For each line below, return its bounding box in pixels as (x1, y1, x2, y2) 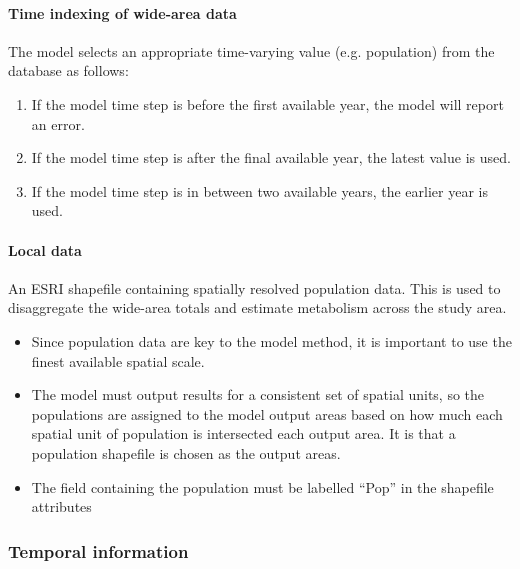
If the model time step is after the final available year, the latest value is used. (31, 147, 511, 168)
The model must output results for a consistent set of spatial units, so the (31, 384, 485, 405)
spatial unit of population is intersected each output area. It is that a (31, 423, 456, 444)
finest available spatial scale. (31, 350, 205, 371)
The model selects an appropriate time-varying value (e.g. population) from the (8, 40, 495, 61)
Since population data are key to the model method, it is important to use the (31, 330, 512, 351)
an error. (31, 113, 85, 134)
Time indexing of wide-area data (8, 2, 237, 23)
